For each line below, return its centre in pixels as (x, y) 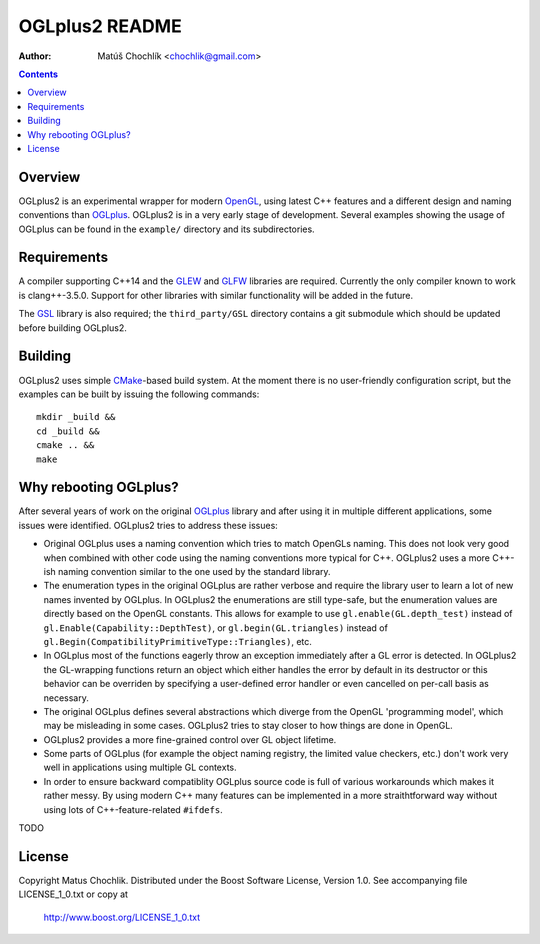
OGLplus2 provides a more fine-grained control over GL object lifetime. (190, 739)
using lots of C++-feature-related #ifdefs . (133, 809)
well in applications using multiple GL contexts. (140, 767)
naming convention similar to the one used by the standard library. (194, 571)
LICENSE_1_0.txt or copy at (73, 894)
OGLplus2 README (100, 26)
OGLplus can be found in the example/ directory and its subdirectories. (166, 229)
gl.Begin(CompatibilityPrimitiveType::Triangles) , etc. (177, 641)
